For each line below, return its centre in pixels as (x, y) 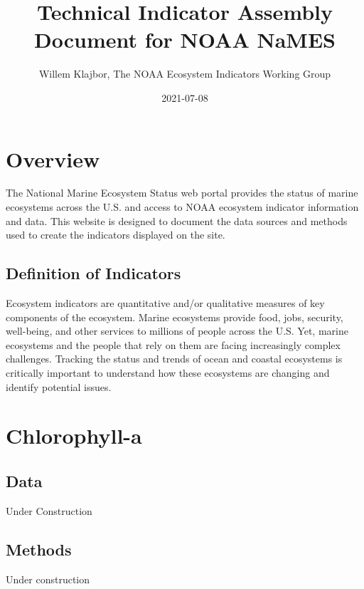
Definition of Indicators (93, 273)
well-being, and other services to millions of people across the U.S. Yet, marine (177, 331)
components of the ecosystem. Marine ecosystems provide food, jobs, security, (175, 317)
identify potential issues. (59, 386)
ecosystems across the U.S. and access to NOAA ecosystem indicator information (182, 207)
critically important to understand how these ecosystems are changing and (168, 372)
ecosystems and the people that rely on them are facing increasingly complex (173, 344)
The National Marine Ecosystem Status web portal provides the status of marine (182, 193)
